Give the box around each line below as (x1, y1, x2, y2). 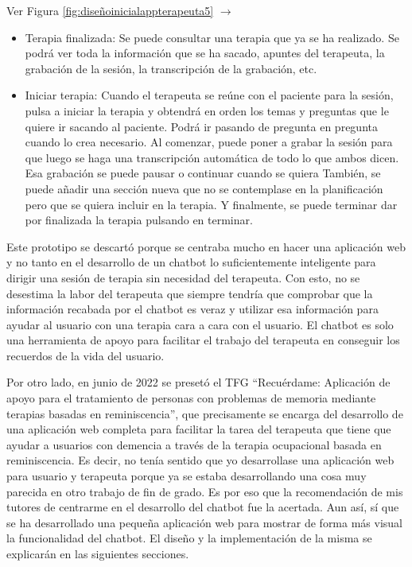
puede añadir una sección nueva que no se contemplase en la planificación (25, 180, 383, 196)
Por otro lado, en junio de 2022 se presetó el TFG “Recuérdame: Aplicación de (6, 374, 391, 390)
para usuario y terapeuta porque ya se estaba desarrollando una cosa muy (6, 468, 367, 484)
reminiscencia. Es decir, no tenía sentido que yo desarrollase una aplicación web (6, 452, 395, 468)
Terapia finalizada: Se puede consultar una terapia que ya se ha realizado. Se (25, 29, 399, 45)
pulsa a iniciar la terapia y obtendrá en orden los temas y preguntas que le (25, 102, 389, 118)
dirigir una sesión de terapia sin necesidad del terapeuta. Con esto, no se (6, 269, 360, 285)
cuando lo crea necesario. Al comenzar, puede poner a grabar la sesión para (25, 134, 393, 150)
